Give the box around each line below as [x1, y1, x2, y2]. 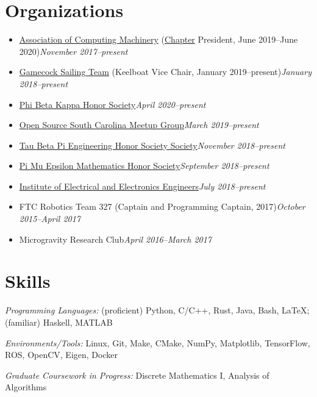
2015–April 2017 [19, 212, 81, 225]
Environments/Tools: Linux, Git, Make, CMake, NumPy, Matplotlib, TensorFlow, [5, 336, 310, 349]
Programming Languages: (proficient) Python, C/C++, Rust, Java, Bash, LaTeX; [5, 304, 310, 317]
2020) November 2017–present [19, 45, 128, 57]
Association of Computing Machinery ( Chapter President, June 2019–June [19, 33, 298, 46]
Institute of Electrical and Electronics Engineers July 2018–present [19, 179, 266, 192]
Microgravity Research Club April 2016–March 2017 [19, 232, 212, 245]
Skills [5, 268, 51, 293]
